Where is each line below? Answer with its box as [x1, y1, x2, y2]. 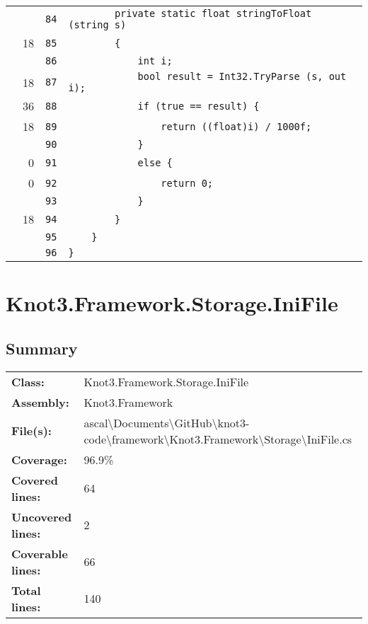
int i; [137, 55, 173, 67]
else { [137, 156, 173, 168]
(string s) [68, 19, 127, 30]
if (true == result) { [137, 100, 260, 112]
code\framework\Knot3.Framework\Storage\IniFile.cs [84, 430, 352, 447]
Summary [6, 337, 78, 359]
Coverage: [11, 451, 67, 468]
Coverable [11, 545, 68, 562]
